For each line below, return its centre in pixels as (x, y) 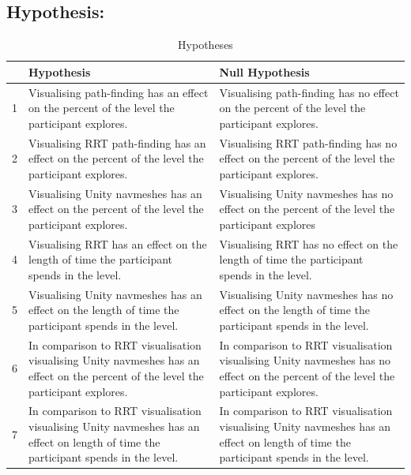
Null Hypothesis (264, 71)
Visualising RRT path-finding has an (117, 142)
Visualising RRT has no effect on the (309, 243)
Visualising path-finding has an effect (119, 92)
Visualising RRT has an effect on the (118, 243)
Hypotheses (205, 45)
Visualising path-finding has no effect (309, 92)
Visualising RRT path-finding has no (308, 142)
